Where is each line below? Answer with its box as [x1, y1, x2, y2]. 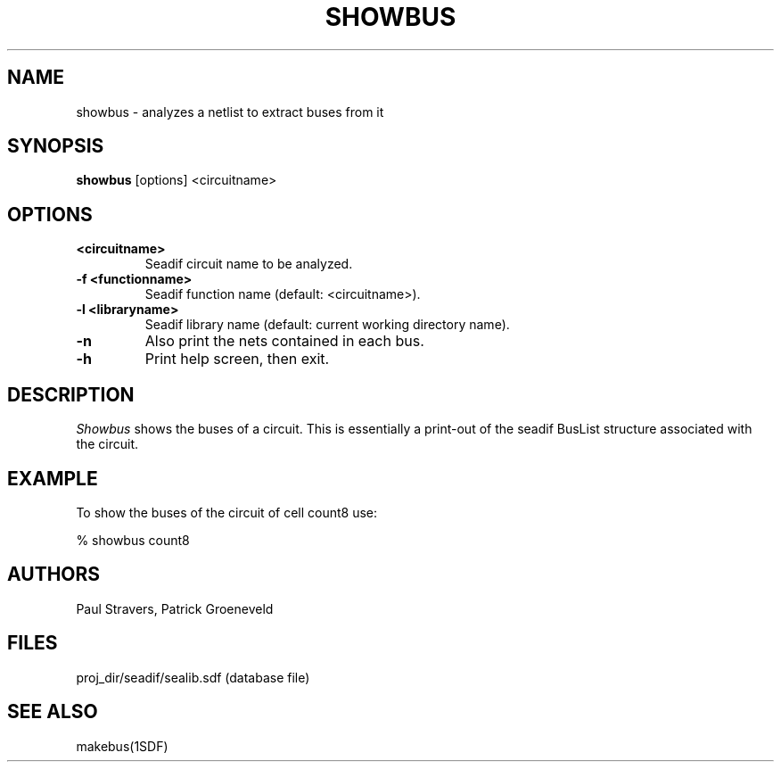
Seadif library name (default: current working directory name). [144, 317, 510, 333]
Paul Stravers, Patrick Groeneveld [76, 600, 274, 616]
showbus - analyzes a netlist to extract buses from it [76, 103, 384, 120]
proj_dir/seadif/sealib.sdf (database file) [76, 669, 310, 685]
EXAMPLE [7, 467, 98, 490]
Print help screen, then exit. [144, 350, 330, 368]
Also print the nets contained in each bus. [144, 332, 424, 351]
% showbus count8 [76, 532, 190, 548]
